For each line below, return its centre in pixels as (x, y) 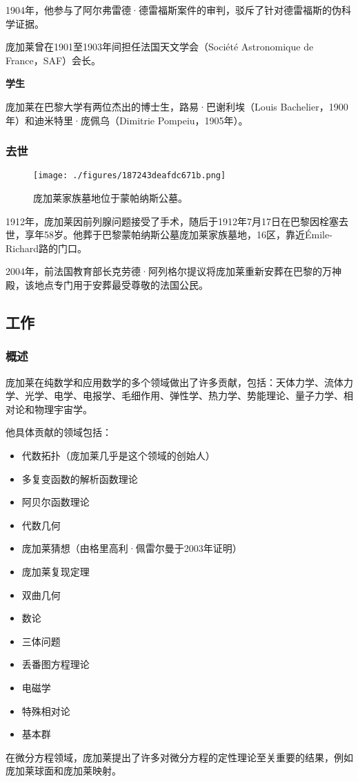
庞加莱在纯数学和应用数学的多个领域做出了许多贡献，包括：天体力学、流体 (175, 382)
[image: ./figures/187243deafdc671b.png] (130, 176)
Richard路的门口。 (47, 248)
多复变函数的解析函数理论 (80, 478)
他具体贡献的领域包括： (59, 432)
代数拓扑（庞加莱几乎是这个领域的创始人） (118, 455)
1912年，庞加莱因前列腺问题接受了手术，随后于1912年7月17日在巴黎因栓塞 (172, 221)
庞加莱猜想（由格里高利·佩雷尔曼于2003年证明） (132, 548)
